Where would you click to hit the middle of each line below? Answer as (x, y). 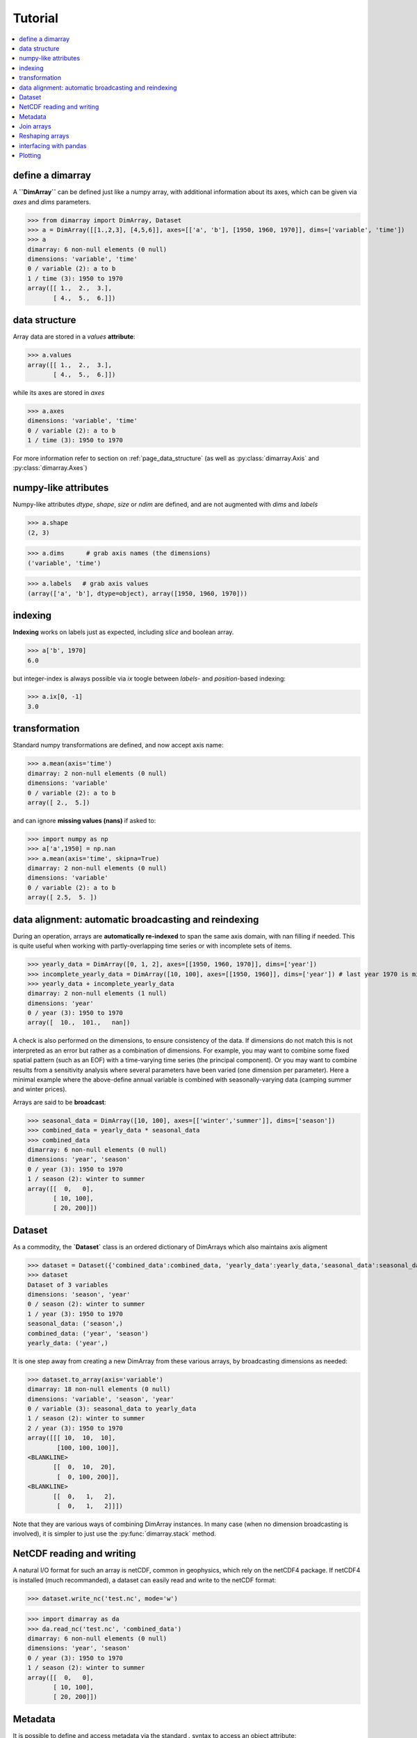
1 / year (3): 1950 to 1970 (75, 1314)
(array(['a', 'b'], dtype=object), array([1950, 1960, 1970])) (138, 593)
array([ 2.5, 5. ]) (62, 898)
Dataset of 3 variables (68, 1285)
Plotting (30, 156)
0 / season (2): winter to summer (86, 1304)
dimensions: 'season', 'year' (79, 1294)
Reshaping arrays (44, 136)
